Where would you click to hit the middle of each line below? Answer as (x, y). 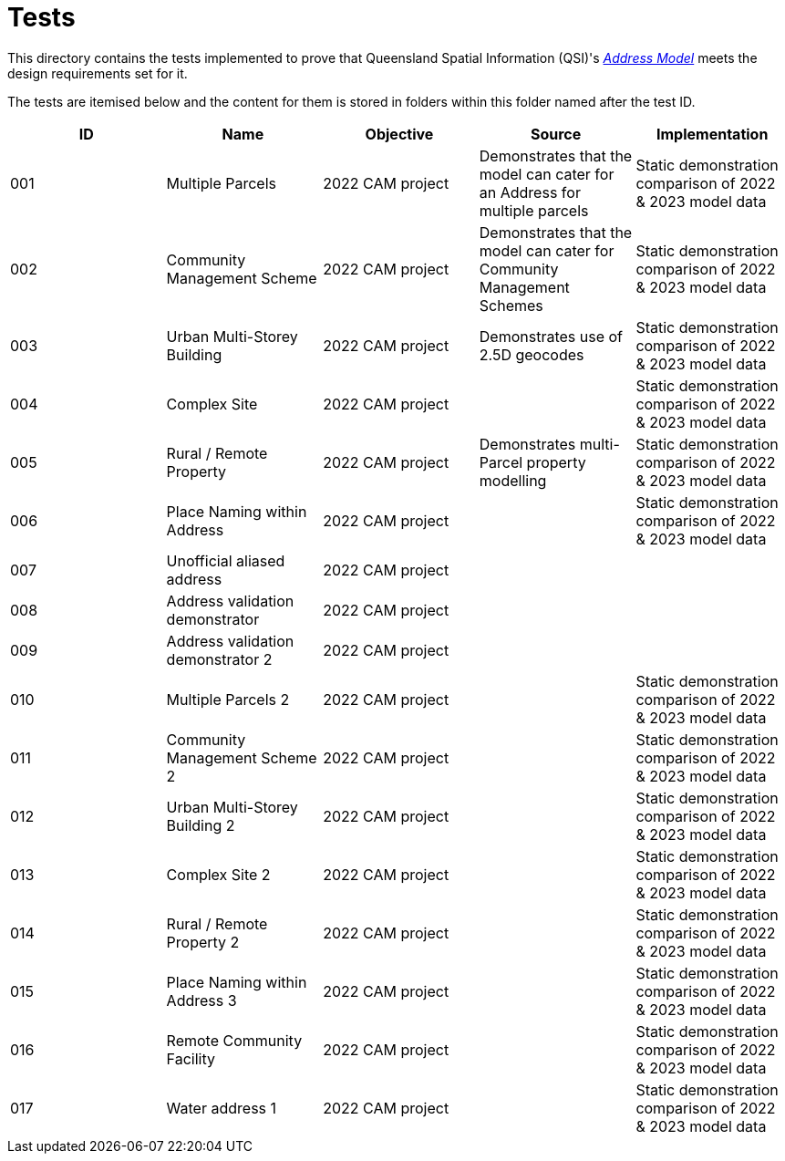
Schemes (511, 305)
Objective (399, 134)
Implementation (713, 134)
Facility (191, 1058)
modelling (513, 480)
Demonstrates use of (551, 336)
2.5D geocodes (532, 354)
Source (556, 134)
